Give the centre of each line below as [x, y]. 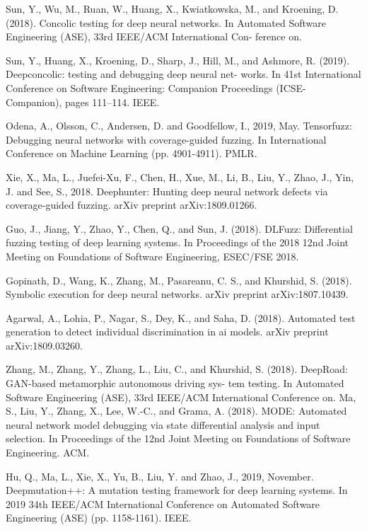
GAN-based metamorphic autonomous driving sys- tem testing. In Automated [175, 383]
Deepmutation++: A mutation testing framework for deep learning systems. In [177, 490]
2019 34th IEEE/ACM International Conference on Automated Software [163, 503]
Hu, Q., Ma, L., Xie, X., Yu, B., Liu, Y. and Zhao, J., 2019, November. [160, 476]
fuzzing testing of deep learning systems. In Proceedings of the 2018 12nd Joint [177, 242]
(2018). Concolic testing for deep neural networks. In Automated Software [166, 22]
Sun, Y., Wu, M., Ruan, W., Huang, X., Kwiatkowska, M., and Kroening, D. [172, 8]
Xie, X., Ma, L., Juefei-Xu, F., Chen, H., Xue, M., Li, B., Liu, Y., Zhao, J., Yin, [180, 177]
